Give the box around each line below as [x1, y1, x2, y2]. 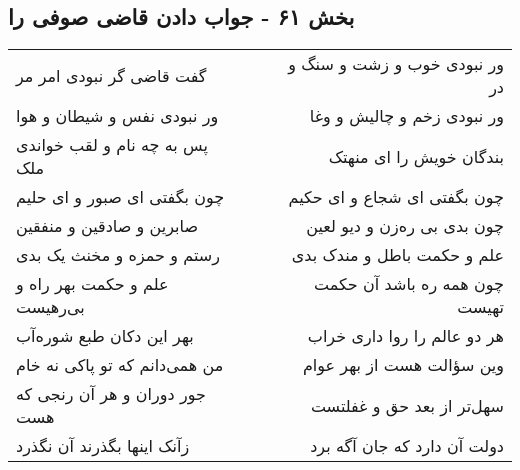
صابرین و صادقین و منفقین [16, 214, 198, 238]
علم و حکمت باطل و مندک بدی [291, 243, 504, 267]
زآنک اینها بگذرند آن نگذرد [16, 434, 190, 458]
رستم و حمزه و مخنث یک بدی [16, 243, 220, 267]
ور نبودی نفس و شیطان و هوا [16, 104, 219, 128]
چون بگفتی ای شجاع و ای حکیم [288, 185, 504, 209]
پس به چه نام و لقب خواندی [16, 133, 208, 157]
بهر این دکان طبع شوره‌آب [16, 324, 194, 348]
